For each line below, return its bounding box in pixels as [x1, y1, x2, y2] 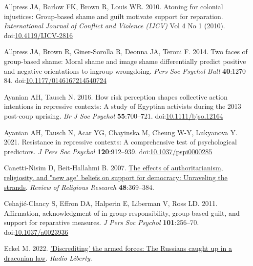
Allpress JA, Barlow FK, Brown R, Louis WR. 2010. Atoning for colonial [4, 1, 223, 11]
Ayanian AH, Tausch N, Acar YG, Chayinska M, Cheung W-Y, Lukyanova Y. [4, 127, 238, 137]
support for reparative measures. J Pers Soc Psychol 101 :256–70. [4, 217, 199, 227]
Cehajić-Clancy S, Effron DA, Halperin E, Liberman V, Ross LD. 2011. [4, 198, 218, 208]
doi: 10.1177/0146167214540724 [15, 75, 107, 85]
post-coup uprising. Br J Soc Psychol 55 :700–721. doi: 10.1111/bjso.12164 [4, 110, 223, 121]
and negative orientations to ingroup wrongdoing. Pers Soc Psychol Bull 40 [4, 65, 231, 76]
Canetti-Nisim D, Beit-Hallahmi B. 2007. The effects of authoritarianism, [4, 163, 223, 173]
